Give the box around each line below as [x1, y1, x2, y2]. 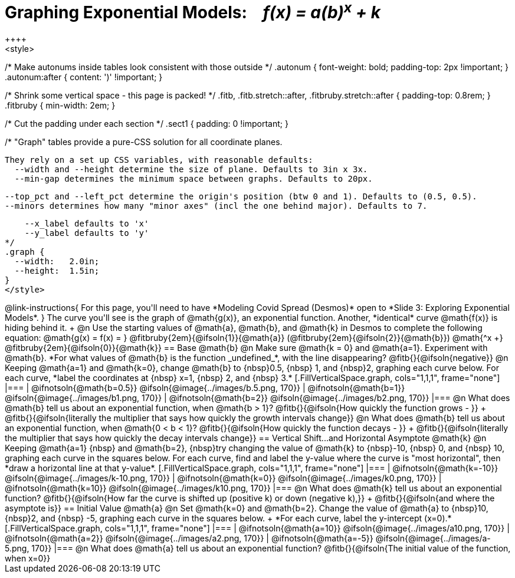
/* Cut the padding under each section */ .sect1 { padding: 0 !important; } [5, 119, 288, 129]
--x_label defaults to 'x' [24, 219, 149, 229]
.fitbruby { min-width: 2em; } [5, 100, 116, 111]
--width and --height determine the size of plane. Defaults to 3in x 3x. [14, 165, 368, 175]
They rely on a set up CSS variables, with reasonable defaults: [5, 155, 313, 165]
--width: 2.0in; [14, 257, 100, 267]
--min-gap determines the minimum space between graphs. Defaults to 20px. [14, 174, 373, 184]
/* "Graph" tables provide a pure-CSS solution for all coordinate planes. [5, 137, 283, 147]
